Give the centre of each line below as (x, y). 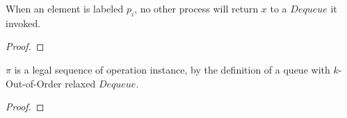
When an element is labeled (65, 8)
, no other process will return (196, 8)
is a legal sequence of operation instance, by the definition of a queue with (172, 69)
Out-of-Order (34, 83)
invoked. (23, 23)
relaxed (80, 83)
